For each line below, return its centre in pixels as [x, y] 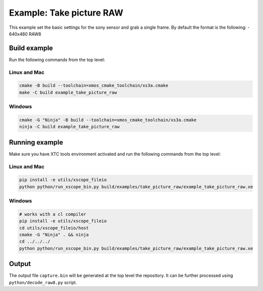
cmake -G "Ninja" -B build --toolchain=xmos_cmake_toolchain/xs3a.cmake [108, 120]
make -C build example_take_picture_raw [68, 92]
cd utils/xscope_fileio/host [54, 228]
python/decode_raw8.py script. [43, 282]
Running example [36, 142]
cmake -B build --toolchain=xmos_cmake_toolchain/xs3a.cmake [94, 86]
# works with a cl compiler [53, 214]
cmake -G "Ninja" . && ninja [54, 235]
